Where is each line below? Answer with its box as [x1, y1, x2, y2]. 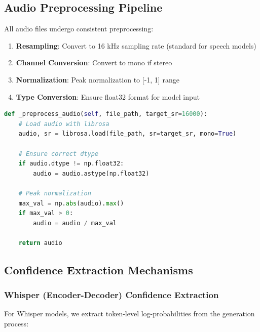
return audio [18, 239, 62, 246]
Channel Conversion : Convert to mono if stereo [16, 57, 172, 68]
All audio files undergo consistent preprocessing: [4, 23, 154, 34]
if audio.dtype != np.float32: [18, 160, 124, 168]
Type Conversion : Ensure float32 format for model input [16, 91, 200, 102]
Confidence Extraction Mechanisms [4, 262, 193, 277]
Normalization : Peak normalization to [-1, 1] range [16, 74, 179, 85]
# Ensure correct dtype [18, 150, 99, 157]
